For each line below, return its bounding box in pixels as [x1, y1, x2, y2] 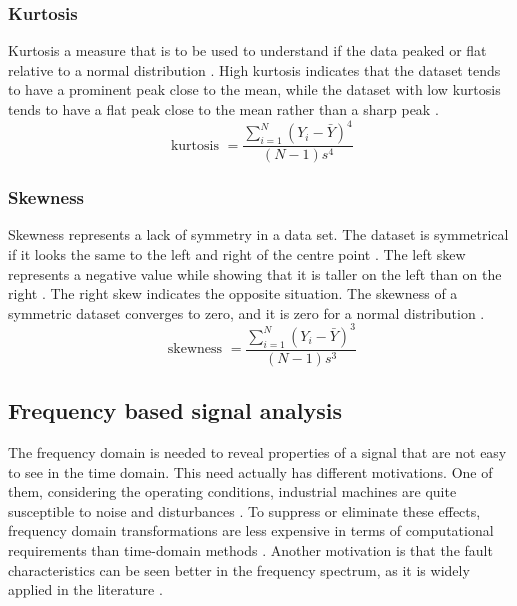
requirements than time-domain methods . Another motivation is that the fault [8, 540, 493, 561]
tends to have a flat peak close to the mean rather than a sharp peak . [8, 99, 439, 119]
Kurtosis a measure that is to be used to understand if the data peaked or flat [8, 40, 487, 61]
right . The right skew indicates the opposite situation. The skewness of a [8, 283, 458, 304]
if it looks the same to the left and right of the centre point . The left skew [8, 243, 466, 264]
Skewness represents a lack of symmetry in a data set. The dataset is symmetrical [8, 224, 509, 245]
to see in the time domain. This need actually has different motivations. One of [8, 461, 493, 482]
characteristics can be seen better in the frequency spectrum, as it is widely [8, 559, 470, 580]
